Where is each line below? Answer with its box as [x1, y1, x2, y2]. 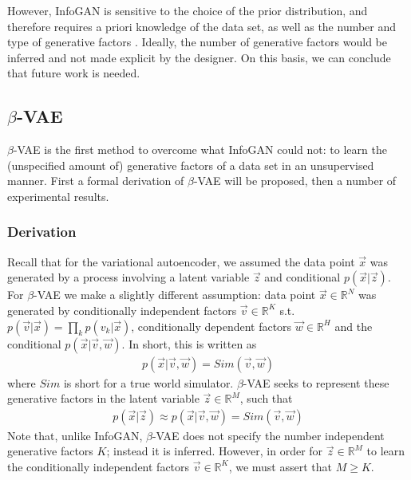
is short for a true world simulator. [63, 374, 234, 391]
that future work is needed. [7, 65, 140, 81]
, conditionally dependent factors [131, 317, 292, 334]
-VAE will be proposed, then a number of [193, 172, 397, 189]
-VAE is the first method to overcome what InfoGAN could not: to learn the [13, 141, 387, 158]
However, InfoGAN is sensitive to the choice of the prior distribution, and [7, 2, 368, 18]
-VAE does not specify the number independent [152, 427, 385, 443]
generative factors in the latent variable [7, 390, 200, 407]
